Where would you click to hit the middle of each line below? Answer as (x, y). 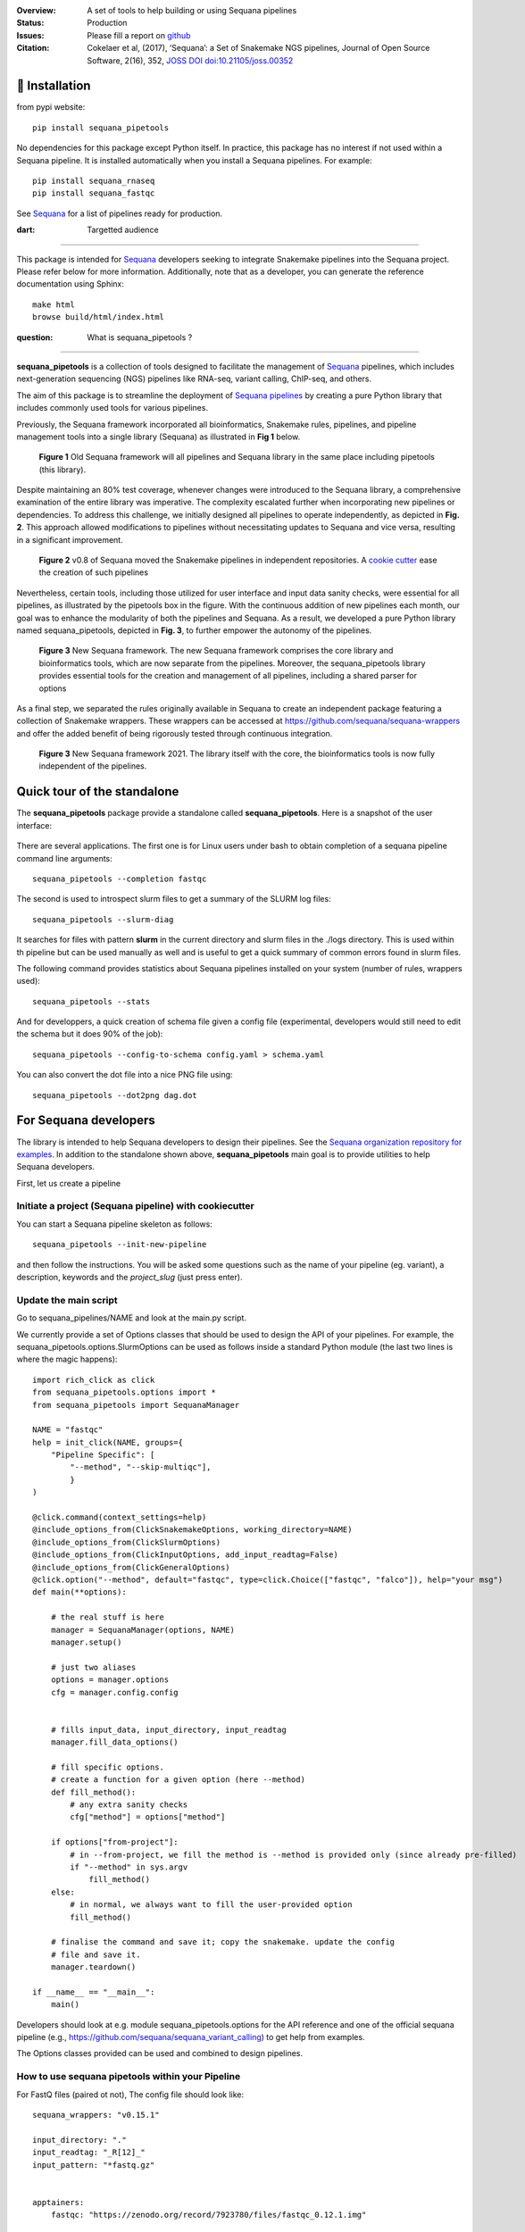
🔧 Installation (54, 86)
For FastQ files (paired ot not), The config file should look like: (130, 2095)
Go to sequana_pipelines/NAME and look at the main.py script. (132, 1318)
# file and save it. (96, 1954)
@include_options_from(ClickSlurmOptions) (127, 1542)
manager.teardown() (93, 1967)
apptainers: (58, 2202)
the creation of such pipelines (94, 572)
